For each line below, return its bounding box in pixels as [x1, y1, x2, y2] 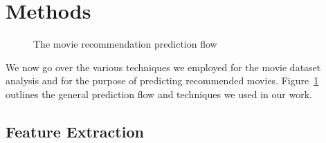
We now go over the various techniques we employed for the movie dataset [6, 59, 321, 74]
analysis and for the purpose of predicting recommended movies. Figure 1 [6, 73, 319, 88]
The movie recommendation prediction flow [33, 37, 217, 51]
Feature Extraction [6, 120, 144, 142]
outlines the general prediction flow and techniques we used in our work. [6, 86, 312, 101]
